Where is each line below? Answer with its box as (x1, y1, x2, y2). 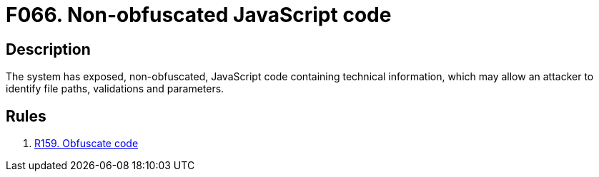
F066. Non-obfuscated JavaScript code (6, 3, 392, 27)
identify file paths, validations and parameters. (6, 82, 224, 95)
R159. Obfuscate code (34, 137, 139, 150)
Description (6, 40, 91, 58)
